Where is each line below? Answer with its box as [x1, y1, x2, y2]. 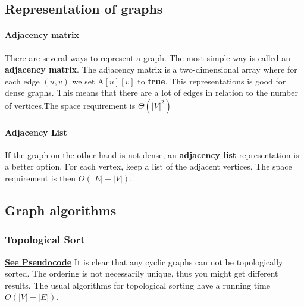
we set [72, 74, 95, 87]
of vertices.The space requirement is [5, 99, 136, 111]
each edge [5, 74, 40, 87]
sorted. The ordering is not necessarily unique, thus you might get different [5, 267, 278, 280]
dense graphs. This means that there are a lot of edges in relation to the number [5, 86, 298, 99]
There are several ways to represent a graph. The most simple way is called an [5, 51, 291, 64]
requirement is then [5, 171, 76, 184]
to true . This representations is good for [137, 74, 286, 87]
